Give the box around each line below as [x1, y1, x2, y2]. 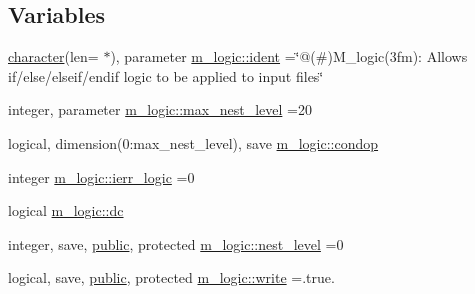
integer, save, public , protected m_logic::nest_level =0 [8, 233, 344, 254]
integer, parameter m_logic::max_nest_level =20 [8, 99, 312, 120]
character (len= [8, 46, 99, 67]
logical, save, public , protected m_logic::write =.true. [8, 267, 335, 288]
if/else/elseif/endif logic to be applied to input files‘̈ [8, 65, 324, 86]
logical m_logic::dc [8, 200, 124, 221]
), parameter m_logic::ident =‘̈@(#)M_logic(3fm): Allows [110, 46, 468, 67]
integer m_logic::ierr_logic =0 [8, 166, 195, 187]
